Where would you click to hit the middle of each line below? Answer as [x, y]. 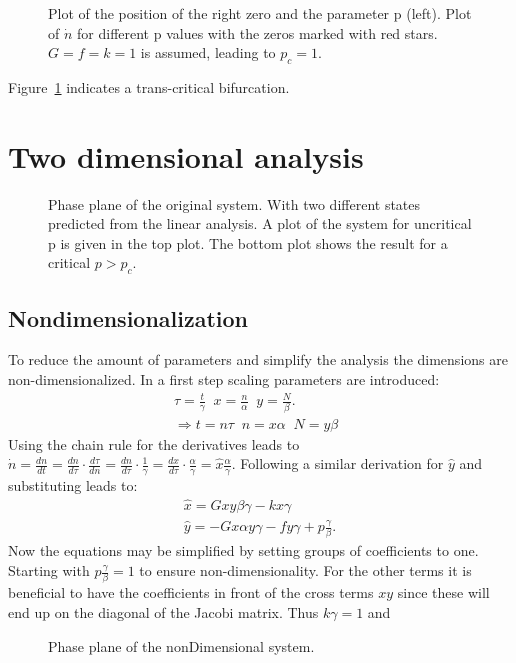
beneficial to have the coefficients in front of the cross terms [191, 592]
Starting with [49, 570]
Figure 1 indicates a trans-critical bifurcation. [149, 86]
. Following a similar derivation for [337, 463]
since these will [443, 592]
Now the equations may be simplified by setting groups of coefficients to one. [243, 550]
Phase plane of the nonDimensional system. [181, 645]
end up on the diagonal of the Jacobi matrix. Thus [163, 611]
